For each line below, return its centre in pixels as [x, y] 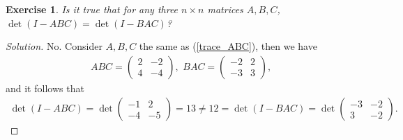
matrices [225, 9]
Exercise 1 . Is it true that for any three [92, 9]
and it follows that [45, 88]
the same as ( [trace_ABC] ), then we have [228, 46]
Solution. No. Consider [54, 46]
